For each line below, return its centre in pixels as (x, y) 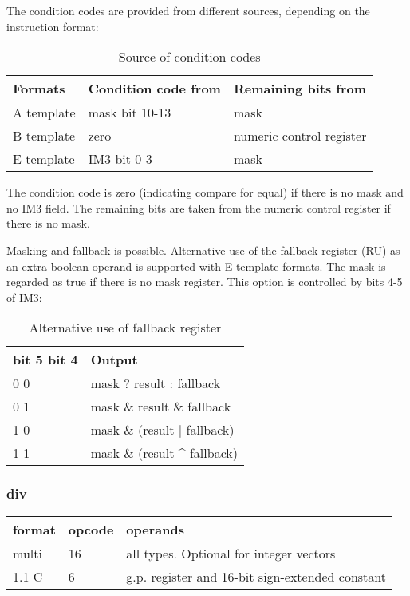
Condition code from (154, 89)
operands (155, 529)
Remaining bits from (300, 89)
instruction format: (53, 26)
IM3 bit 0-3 (120, 159)
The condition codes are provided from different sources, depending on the (188, 10)
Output (114, 360)
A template (44, 113)
